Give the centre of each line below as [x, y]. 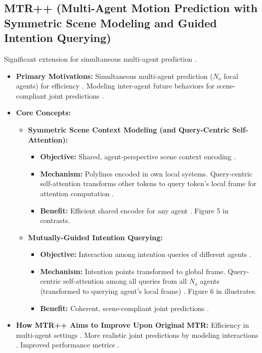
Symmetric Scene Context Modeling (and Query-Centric [129, 129]
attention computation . [77, 193]
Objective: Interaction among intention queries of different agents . [146, 254]
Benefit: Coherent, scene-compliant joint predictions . [124, 308]
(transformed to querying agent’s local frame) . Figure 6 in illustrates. [148, 291]
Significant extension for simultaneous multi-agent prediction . [100, 58]
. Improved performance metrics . [68, 345]
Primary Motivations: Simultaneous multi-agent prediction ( [114, 76]
